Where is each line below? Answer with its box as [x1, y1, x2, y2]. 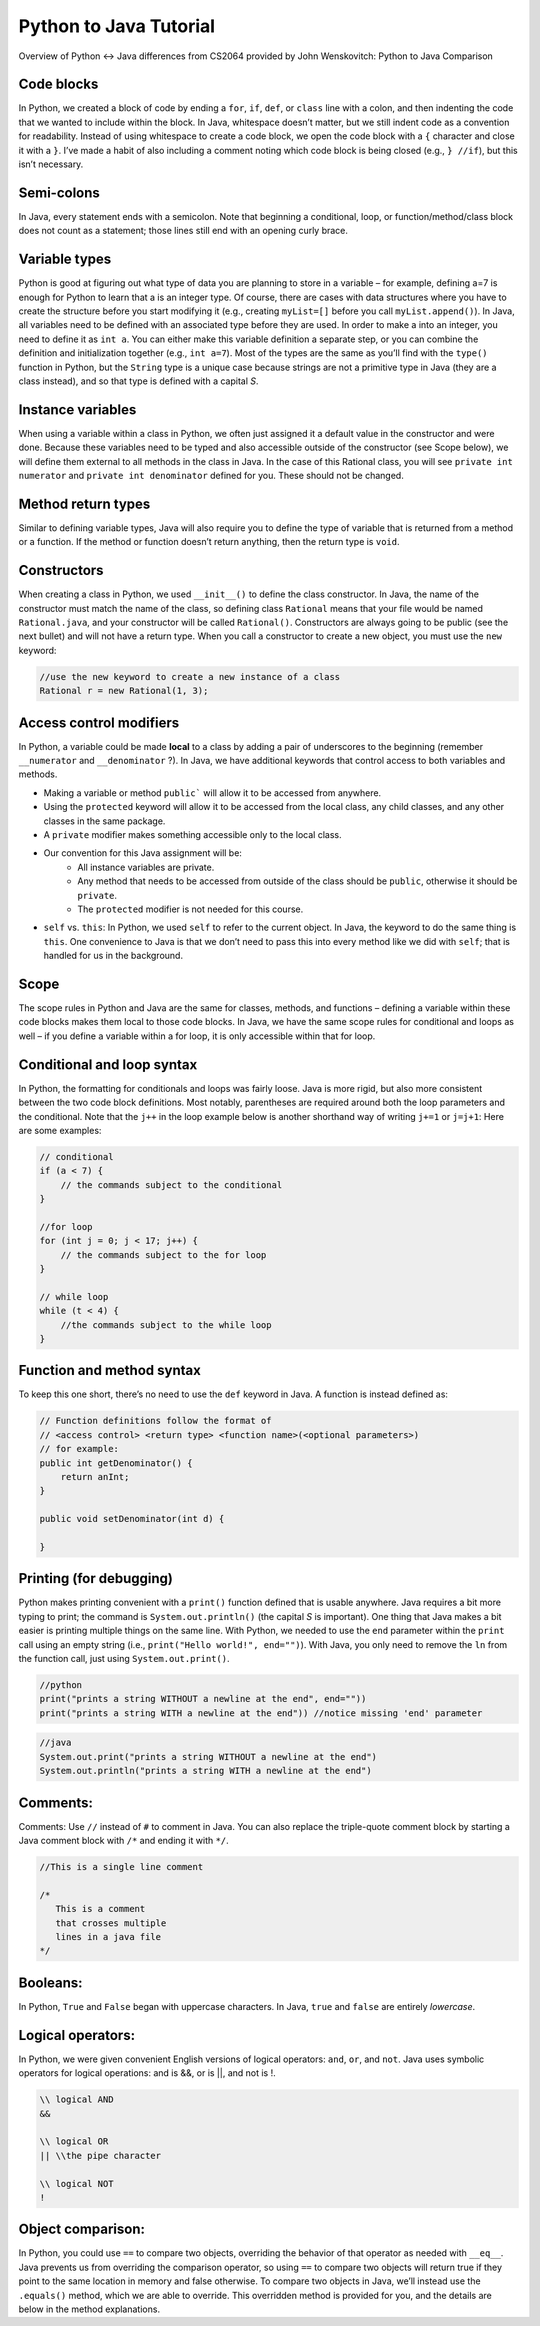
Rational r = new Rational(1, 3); [39, 685, 209, 697]
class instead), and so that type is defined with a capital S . [18, 375, 259, 387]
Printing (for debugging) [18, 1570, 174, 1587]
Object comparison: [18, 2221, 145, 2238]
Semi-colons [18, 184, 100, 201]
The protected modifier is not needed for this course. [77, 903, 304, 915]
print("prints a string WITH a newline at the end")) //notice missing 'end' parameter [39, 1707, 483, 1719]
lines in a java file [55, 1931, 162, 1942]
